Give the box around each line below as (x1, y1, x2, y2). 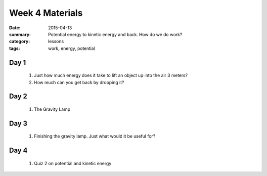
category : (9, 39, 30, 44)
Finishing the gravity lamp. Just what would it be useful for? (34, 133, 156, 139)
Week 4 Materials (9, 7, 83, 18)
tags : (9, 45, 20, 51)
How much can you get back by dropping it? (34, 79, 125, 85)
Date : (9, 25, 21, 31)
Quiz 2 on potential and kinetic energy (34, 160, 112, 166)
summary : (9, 31, 31, 37)
